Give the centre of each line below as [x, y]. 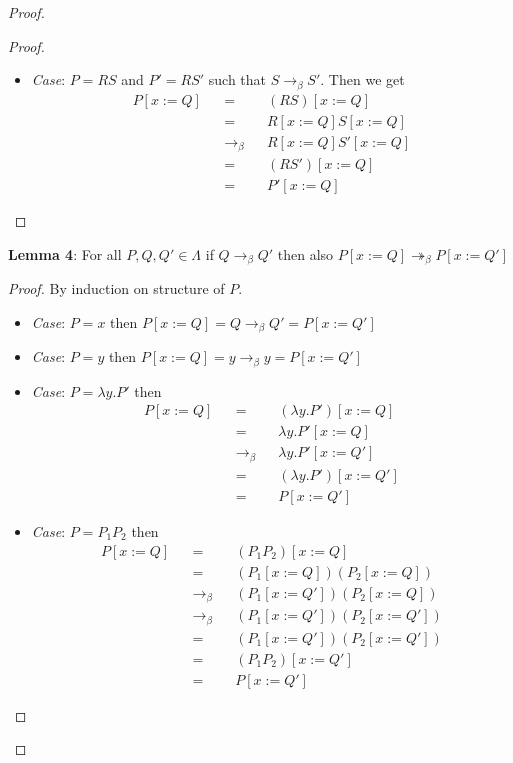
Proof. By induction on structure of [116, 288]
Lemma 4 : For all [65, 253]
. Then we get [362, 79]
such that [237, 79]
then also [305, 253]
